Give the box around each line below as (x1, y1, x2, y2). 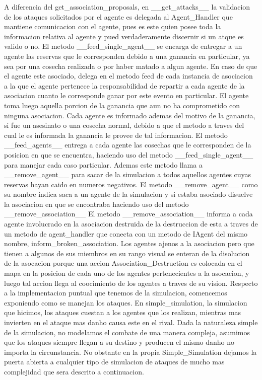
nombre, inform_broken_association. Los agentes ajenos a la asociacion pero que (4, 238, 254, 249)
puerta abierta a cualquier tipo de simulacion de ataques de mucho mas (4, 356, 225, 367)
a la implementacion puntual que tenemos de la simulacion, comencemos (4, 287, 227, 298)
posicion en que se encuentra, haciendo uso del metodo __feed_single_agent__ (4, 149, 253, 160)
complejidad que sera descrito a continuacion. (4, 366, 144, 376)
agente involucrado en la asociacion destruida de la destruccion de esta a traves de (4, 218, 258, 229)
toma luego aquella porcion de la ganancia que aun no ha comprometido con (4, 100, 240, 110)
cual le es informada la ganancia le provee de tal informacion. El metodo (4, 129, 228, 140)
